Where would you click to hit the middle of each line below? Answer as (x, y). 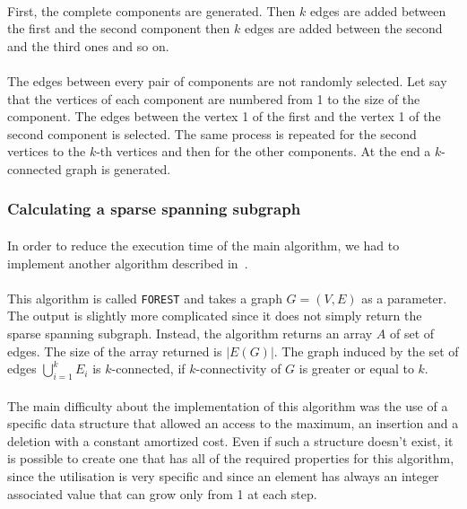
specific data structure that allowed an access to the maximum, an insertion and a (233, 423)
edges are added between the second (343, 28)
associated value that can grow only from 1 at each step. (162, 493)
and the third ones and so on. (88, 45)
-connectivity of (238, 369)
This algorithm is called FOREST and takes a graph (145, 298)
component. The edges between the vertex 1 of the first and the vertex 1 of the (224, 116)
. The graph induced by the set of (366, 351)
